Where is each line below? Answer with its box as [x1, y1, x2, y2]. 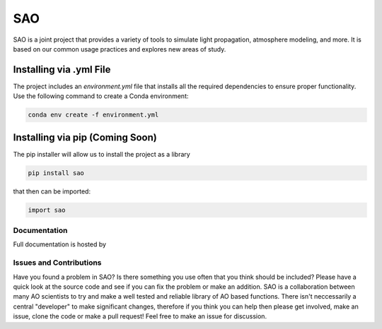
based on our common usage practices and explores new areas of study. [13, 44, 226, 53]
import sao [28, 205, 66, 214]
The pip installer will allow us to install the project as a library [13, 150, 190, 158]
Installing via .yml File [13, 64, 111, 76]
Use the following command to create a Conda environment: [13, 92, 189, 100]
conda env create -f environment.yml [28, 111, 159, 119]
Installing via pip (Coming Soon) [13, 131, 157, 143]
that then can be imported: [13, 187, 91, 196]
